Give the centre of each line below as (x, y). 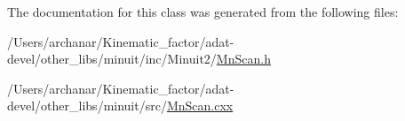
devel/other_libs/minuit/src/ (87, 106)
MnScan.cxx (200, 106)
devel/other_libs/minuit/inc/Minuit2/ (112, 59)
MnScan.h (243, 59)
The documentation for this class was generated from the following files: (203, 11)
